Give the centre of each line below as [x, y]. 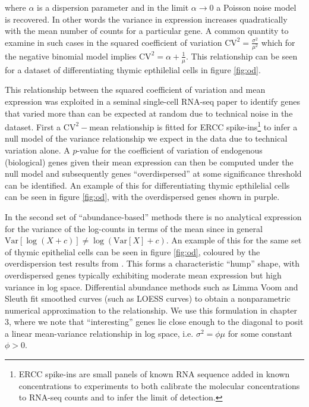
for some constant [260, 333]
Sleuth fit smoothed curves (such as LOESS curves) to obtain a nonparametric [148, 298]
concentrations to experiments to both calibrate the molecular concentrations [159, 385]
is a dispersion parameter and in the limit [113, 7]
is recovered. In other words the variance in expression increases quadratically [146, 19]
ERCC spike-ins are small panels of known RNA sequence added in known [154, 374]
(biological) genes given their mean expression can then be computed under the [149, 162]
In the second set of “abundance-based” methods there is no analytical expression [153, 216]
